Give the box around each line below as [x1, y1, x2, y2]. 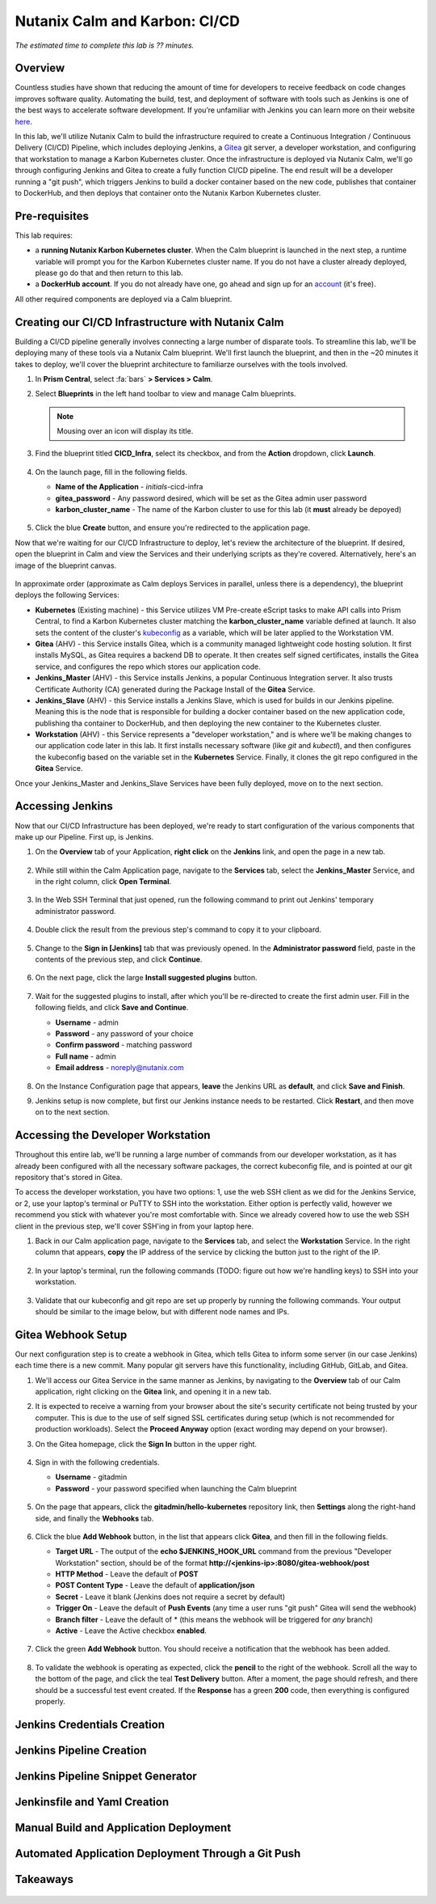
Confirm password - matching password [55, 1040, 193, 1050]
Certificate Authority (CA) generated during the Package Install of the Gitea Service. [35, 684, 316, 694]
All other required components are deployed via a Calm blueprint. [15, 294, 233, 303]
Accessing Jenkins [15, 799, 113, 813]
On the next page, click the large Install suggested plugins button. [35, 973, 258, 983]
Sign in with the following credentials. [35, 1457, 160, 1467]
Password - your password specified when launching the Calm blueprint [55, 1483, 297, 1493]
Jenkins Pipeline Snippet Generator [15, 1769, 197, 1783]
